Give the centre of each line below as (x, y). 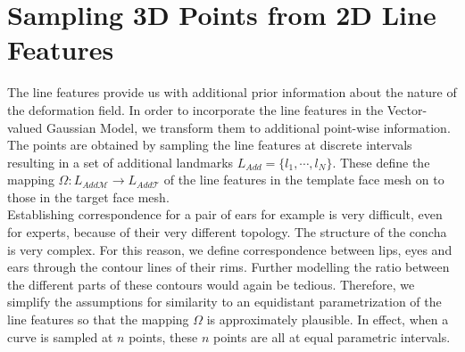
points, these (163, 336)
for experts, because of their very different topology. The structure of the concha (227, 232)
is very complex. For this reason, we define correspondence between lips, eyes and (230, 249)
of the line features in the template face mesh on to (304, 180)
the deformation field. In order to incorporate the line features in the (195, 109)
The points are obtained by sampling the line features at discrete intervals (210, 145)
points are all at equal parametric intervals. (332, 336)
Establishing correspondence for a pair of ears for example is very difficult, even (225, 214)
